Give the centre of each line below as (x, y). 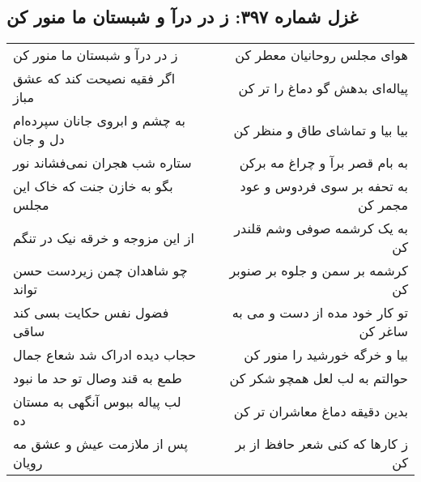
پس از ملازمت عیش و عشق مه (100, 444)
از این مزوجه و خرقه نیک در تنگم (104, 237)
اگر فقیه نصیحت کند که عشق (94, 79)
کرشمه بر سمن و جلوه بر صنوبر (319, 271)
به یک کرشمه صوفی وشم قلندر (321, 228)
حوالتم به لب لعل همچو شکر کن (319, 378)
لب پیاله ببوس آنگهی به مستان (97, 402)
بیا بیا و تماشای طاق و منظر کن (321, 130)
